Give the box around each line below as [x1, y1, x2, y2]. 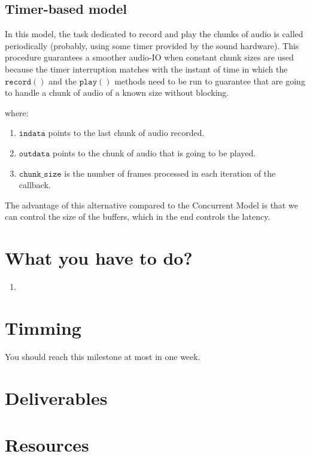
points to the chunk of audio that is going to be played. [52, 146, 256, 159]
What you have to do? [5, 246, 193, 270]
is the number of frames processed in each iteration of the [64, 167, 276, 179]
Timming [5, 315, 81, 340]
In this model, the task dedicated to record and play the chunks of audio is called [5, 28, 303, 40]
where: [5, 106, 29, 119]
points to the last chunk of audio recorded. [48, 126, 205, 139]
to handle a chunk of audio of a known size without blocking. [5, 86, 229, 99]
